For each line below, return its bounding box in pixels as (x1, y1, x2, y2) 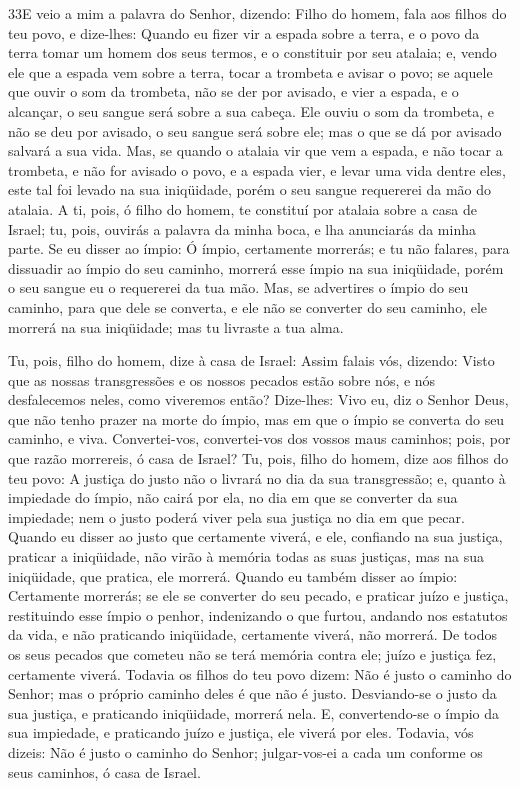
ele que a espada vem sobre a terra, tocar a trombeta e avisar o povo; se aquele (8, 61, 493, 82)
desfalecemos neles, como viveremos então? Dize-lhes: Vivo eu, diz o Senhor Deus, (8, 389, 509, 410)
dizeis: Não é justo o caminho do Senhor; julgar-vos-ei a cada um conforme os (8, 741, 483, 762)
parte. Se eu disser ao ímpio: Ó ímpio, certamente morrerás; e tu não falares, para (8, 238, 510, 259)
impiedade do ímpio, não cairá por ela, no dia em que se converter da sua (8, 487, 458, 508)
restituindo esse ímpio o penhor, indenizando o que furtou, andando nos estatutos (8, 604, 508, 625)
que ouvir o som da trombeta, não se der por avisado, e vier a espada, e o (8, 81, 459, 102)
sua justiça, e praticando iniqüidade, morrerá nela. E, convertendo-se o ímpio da (8, 702, 500, 723)
